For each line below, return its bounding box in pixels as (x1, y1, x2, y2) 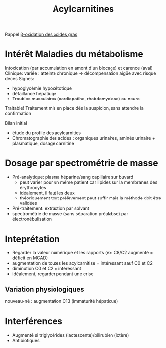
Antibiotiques (12, 337, 40, 343)
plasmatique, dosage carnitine (12, 140, 74, 147)
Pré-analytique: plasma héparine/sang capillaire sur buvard (12, 174, 134, 180)
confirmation (5, 110, 31, 117)
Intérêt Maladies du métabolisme (5, 49, 144, 60)
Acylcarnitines (52, 3, 114, 15)
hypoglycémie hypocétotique (12, 85, 72, 91)
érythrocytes (19, 185, 46, 191)
